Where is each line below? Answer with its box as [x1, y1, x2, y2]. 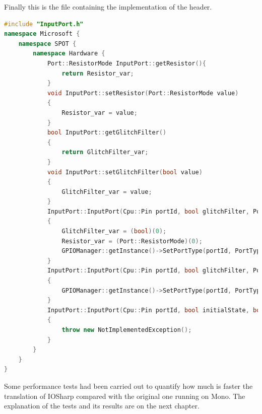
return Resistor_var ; [61, 70, 134, 77]
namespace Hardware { [33, 50, 105, 57]
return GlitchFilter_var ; [61, 149, 149, 156]
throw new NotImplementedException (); [61, 326, 192, 333]
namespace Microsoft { [4, 30, 80, 38]
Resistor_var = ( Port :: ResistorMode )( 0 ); [61, 237, 203, 245]
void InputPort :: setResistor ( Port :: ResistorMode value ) [47, 89, 239, 97]
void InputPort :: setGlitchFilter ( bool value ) [47, 168, 203, 176]
